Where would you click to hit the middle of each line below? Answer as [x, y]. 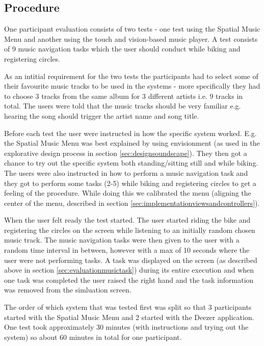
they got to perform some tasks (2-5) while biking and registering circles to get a [130, 183]
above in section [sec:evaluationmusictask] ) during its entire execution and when [129, 270]
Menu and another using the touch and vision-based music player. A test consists [131, 38]
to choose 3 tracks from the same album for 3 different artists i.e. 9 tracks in [124, 96]
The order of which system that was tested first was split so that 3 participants [128, 307]
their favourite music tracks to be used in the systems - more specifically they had [132, 86]
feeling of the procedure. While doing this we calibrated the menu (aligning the [128, 193]
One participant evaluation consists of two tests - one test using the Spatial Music [132, 29]
